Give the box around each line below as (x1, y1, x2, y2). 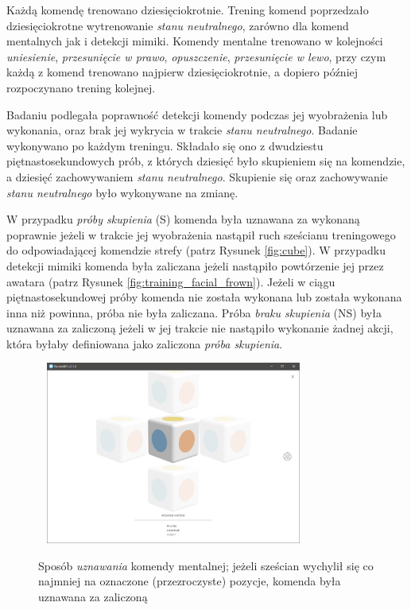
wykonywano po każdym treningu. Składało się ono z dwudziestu (6, 137, 324, 153)
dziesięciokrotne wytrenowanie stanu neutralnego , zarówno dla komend (6, 17, 349, 33)
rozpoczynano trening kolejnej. (6, 79, 156, 95)
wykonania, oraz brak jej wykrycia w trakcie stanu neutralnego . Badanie (6, 122, 358, 138)
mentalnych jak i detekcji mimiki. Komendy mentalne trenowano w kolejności (6, 33, 383, 49)
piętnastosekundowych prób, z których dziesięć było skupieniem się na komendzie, (6, 153, 405, 169)
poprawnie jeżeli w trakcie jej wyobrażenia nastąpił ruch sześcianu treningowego (6, 226, 396, 243)
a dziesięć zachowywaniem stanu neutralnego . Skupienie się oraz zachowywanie (6, 168, 388, 185)
